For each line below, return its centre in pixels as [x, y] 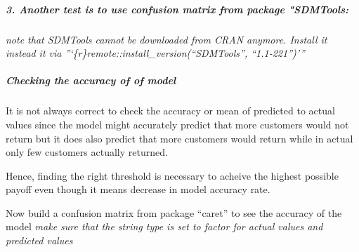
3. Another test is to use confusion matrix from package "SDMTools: [177, 9]
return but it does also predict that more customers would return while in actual [179, 138]
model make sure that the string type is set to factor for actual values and [164, 226]
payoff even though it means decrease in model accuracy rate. [138, 189]
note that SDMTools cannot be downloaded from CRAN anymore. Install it [167, 39]
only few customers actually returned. [87, 152]
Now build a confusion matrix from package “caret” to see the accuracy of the [174, 212]
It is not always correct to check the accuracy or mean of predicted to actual [170, 111]
